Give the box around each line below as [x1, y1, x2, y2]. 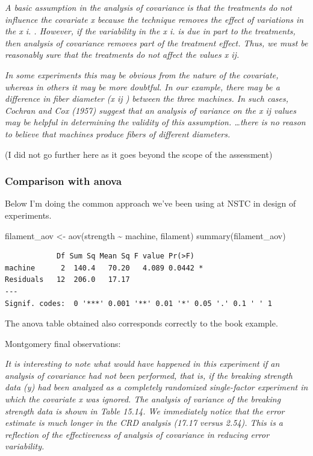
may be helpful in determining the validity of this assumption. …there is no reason [5, 116, 306, 128]
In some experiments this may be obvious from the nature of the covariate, [5, 68, 279, 81]
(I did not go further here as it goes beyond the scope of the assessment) [5, 148, 273, 160]
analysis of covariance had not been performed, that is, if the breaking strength [5, 369, 293, 381]
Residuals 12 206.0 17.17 [5, 275, 130, 284]
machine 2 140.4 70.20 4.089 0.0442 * [5, 263, 203, 272]
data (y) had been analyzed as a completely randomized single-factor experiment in [5, 381, 308, 393]
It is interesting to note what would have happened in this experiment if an [5, 357, 280, 370]
